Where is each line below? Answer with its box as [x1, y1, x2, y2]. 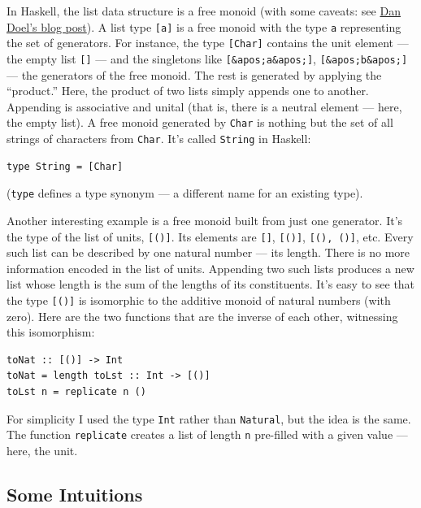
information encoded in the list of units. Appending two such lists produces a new [7, 259, 414, 276]
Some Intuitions [7, 481, 143, 506]
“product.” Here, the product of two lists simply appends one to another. [7, 82, 369, 99]
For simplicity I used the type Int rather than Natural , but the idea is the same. [7, 410, 411, 427]
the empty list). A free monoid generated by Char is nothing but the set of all [7, 114, 393, 131]
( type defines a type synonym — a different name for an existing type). [7, 185, 363, 202]
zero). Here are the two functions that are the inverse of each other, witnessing [7, 307, 398, 324]
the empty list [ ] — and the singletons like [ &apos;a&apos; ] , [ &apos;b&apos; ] [7, 50, 408, 67]
